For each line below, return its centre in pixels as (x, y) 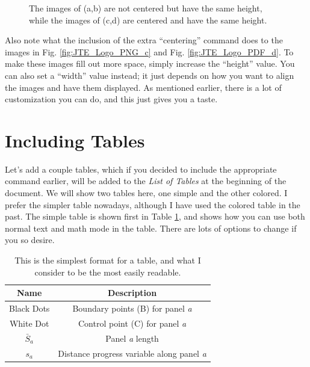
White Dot (29, 323)
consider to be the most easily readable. (108, 272)
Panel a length (132, 338)
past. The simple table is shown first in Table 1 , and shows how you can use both (155, 216)
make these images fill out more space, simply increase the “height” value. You (150, 63)
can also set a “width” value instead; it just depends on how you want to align (150, 75)
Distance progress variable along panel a (132, 353)
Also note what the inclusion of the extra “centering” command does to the (144, 40)
